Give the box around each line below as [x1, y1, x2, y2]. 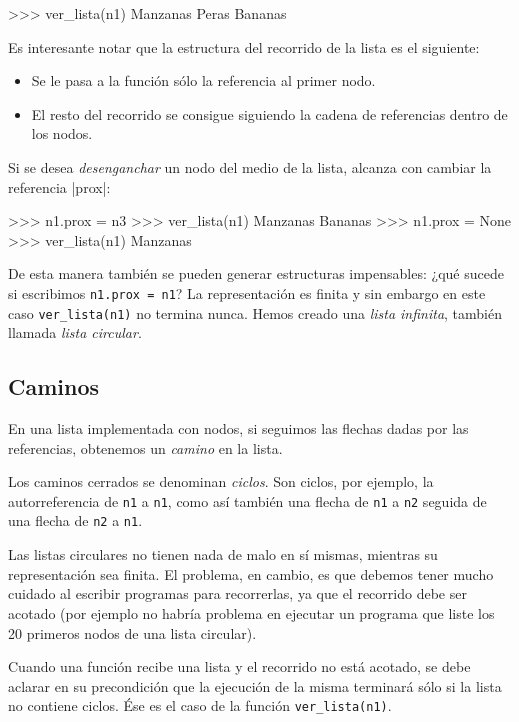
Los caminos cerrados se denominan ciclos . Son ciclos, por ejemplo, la [8, 471, 434, 492]
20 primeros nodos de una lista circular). [8, 622, 257, 643]
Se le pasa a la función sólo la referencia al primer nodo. [31, 70, 376, 91]
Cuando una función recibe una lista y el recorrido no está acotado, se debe [8, 656, 471, 677]
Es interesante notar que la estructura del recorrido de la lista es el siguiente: [8, 36, 480, 57]
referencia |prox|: [8, 176, 111, 197]
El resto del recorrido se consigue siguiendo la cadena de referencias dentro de [31, 103, 508, 124]
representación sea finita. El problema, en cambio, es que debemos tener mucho [8, 563, 494, 584]
